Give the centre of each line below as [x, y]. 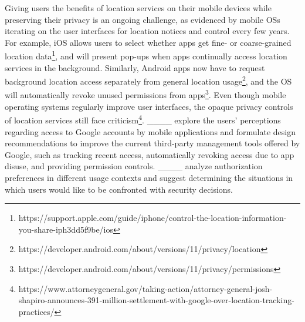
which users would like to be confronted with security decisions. [119, 189]
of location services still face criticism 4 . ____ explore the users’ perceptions [143, 119]
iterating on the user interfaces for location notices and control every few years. [147, 31]
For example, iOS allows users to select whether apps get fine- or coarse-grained [148, 42]
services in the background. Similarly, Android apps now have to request [135, 67]
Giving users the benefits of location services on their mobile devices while [138, 8]
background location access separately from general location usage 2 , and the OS [148, 80]
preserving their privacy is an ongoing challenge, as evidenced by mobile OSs [143, 19]
